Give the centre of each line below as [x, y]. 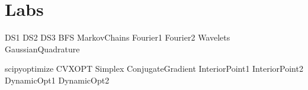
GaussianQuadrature [42, 49]
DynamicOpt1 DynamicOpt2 [57, 80]
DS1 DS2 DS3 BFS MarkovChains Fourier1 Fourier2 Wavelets [118, 37]
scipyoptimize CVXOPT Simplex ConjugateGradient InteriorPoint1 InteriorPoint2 [154, 69]
